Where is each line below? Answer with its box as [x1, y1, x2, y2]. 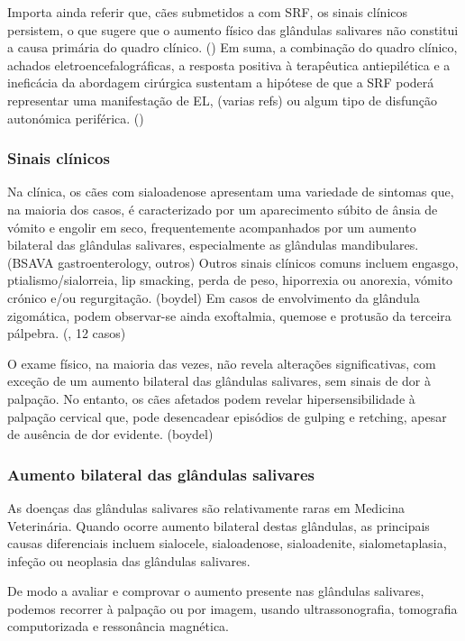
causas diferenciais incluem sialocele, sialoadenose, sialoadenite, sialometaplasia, [7, 534, 447, 553]
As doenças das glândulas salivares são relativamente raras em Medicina [7, 498, 405, 517]
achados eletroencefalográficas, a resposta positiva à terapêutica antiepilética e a [7, 55, 451, 74]
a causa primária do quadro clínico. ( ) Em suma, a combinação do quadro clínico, [7, 38, 458, 57]
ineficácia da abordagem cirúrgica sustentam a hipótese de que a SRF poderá [7, 73, 434, 92]
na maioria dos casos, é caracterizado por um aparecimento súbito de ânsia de [7, 199, 438, 218]
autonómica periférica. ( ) [7, 108, 144, 127]
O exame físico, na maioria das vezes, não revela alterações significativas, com [7, 353, 436, 372]
